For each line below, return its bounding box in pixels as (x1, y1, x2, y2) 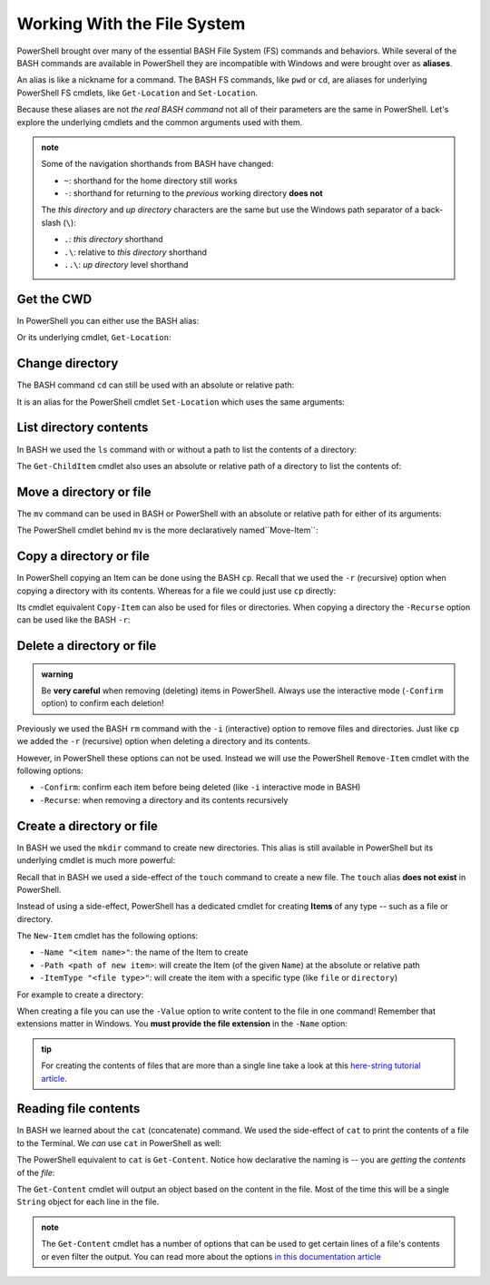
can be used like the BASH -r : (16, 614, 131, 625)
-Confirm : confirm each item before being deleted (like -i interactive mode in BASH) (39, 781, 361, 793)
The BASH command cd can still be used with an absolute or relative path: (16, 379, 295, 390)
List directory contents (16, 420, 149, 436)
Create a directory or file (16, 818, 159, 834)
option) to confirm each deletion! (41, 698, 164, 709)
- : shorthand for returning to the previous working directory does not (64, 188, 323, 199)
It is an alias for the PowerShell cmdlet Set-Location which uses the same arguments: (16, 396, 345, 407)
